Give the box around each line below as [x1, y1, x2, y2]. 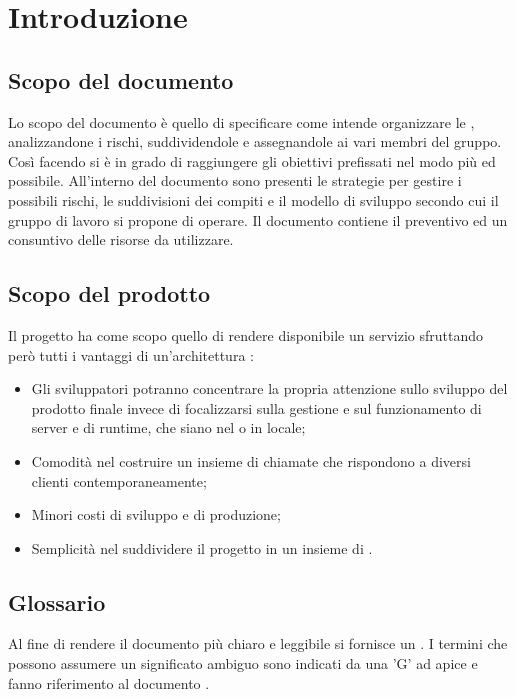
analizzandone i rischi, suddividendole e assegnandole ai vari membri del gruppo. [8, 131, 502, 152]
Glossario [8, 586, 106, 617]
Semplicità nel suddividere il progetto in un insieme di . [31, 537, 373, 558]
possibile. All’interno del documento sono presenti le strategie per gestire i [8, 170, 462, 191]
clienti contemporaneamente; [31, 470, 207, 491]
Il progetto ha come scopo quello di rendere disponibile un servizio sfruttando [8, 324, 483, 345]
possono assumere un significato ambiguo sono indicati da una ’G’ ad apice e [8, 653, 478, 674]
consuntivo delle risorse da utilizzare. [8, 229, 234, 250]
